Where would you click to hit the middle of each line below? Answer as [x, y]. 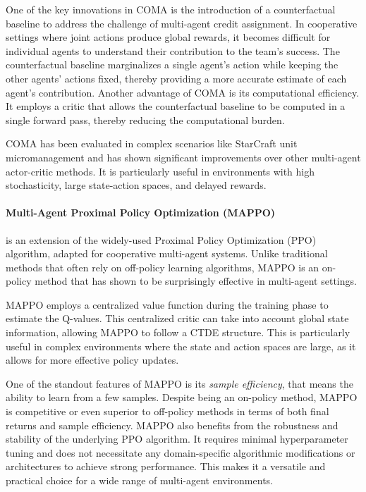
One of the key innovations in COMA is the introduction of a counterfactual [171, 9]
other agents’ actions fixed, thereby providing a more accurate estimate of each [176, 78]
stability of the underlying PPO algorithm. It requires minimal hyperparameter [177, 439]
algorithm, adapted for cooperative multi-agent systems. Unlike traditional [167, 253]
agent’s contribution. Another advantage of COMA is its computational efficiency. [183, 92]
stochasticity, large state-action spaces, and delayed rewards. [136, 185]
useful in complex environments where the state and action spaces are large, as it [181, 346]
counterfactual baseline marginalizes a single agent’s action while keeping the [172, 64]
